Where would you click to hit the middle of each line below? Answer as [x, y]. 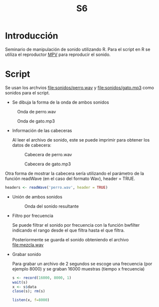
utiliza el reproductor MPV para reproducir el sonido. [58, 54]
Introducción [32, 36]
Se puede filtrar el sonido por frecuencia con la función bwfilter [76, 225]
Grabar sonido [27, 254]
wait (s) [20, 282]
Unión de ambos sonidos [37, 197]
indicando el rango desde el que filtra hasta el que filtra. [68, 230]
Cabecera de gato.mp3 [48, 164]
